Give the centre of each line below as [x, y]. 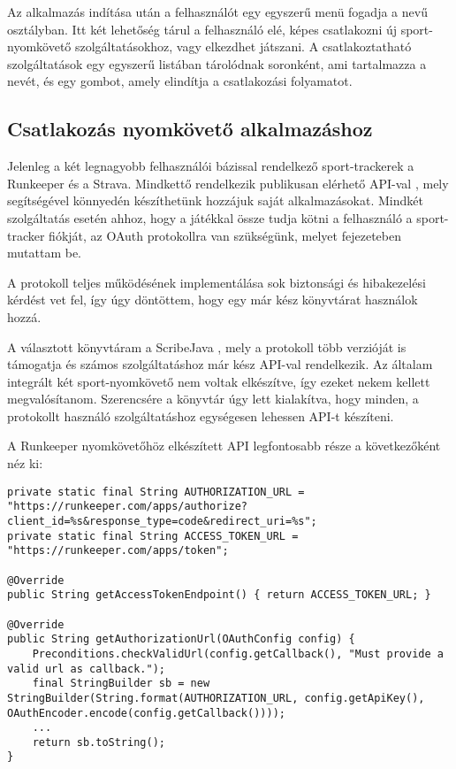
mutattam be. [44, 253]
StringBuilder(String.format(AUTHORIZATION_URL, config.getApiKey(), [216, 698]
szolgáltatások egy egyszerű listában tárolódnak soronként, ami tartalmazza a [217, 63]
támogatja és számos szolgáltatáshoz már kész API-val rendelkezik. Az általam [220, 364]
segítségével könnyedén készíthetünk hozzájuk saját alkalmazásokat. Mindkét [215, 200]
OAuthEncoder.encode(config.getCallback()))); [146, 713]
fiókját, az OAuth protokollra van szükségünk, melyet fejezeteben [225, 235]
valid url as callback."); [86, 669]
